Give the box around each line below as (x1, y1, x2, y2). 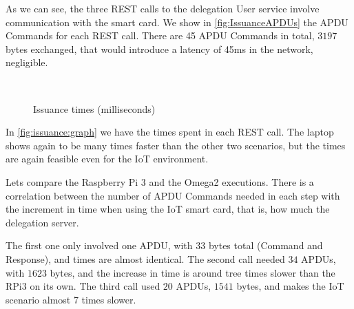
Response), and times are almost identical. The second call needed (6, 251, 285, 266)
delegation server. (6, 215, 79, 229)
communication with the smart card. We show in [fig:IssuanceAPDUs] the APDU (6, 14, 348, 29)
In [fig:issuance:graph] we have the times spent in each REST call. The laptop (6, 125, 334, 139)
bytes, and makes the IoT (236, 279, 344, 293)
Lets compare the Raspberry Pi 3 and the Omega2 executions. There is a (6, 174, 314, 189)
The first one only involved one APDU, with (6, 238, 193, 253)
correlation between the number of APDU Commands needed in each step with (6, 188, 340, 202)
